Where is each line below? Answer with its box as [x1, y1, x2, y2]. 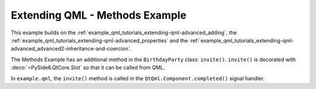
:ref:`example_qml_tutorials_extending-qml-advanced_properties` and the [11, 37, 188, 44]
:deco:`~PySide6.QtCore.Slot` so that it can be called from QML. [11, 64, 165, 71]
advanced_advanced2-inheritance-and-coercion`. [11, 45, 132, 52]
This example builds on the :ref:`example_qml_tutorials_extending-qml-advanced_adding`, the [11, 29, 237, 36]
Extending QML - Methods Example [11, 9, 187, 22]
